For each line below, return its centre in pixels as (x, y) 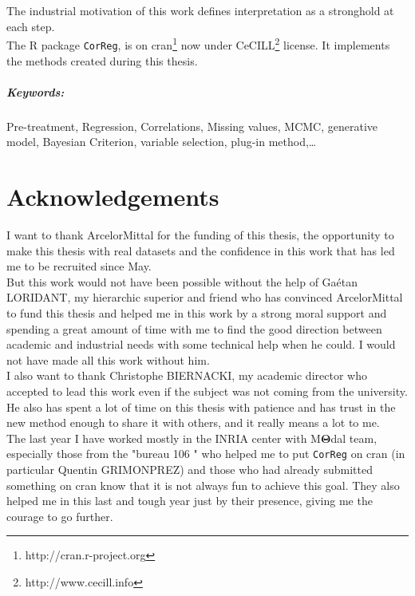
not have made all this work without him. (108, 359)
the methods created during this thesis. (102, 60)
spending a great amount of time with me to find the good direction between (194, 328)
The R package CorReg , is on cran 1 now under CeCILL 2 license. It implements (198, 43)
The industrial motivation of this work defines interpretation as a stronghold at (200, 10)
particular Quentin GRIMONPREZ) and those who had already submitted (190, 469)
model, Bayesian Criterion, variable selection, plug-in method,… (162, 142)
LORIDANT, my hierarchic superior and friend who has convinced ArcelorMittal (205, 297)
